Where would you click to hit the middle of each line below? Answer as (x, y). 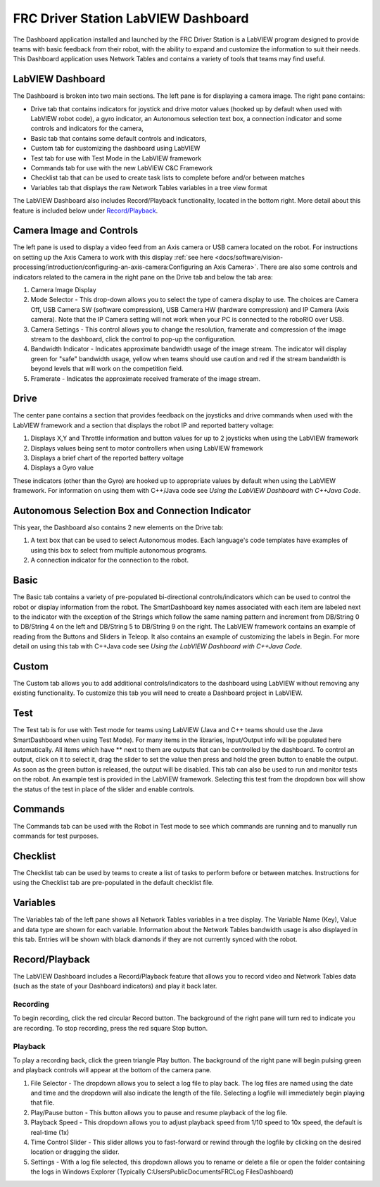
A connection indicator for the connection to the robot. (110, 560)
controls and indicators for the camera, (87, 128)
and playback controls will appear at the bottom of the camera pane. (112, 1070)
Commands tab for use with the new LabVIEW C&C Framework (122, 168)
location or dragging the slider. (75, 1152)
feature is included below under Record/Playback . (85, 211)
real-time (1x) (50, 1132)
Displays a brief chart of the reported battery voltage (107, 458)
